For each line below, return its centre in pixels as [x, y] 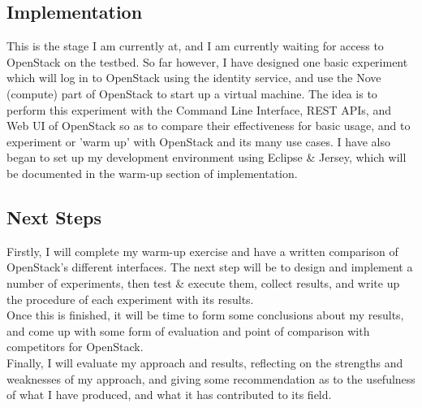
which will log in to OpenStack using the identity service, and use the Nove [194, 78]
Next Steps [54, 217]
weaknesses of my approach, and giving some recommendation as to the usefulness [211, 378]
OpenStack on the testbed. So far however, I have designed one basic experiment [207, 61]
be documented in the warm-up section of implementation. [152, 173]
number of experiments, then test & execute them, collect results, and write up [203, 282]
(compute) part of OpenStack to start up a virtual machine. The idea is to [192, 93]
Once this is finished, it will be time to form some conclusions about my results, [205, 315]
